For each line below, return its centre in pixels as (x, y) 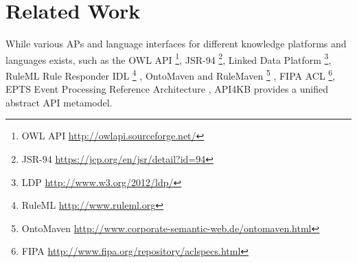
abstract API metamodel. (59, 102)
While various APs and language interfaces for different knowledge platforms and (176, 44)
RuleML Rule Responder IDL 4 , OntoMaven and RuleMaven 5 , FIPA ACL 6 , (171, 74)
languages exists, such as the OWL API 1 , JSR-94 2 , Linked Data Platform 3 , (169, 58)
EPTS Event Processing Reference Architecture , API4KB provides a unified (167, 89)
